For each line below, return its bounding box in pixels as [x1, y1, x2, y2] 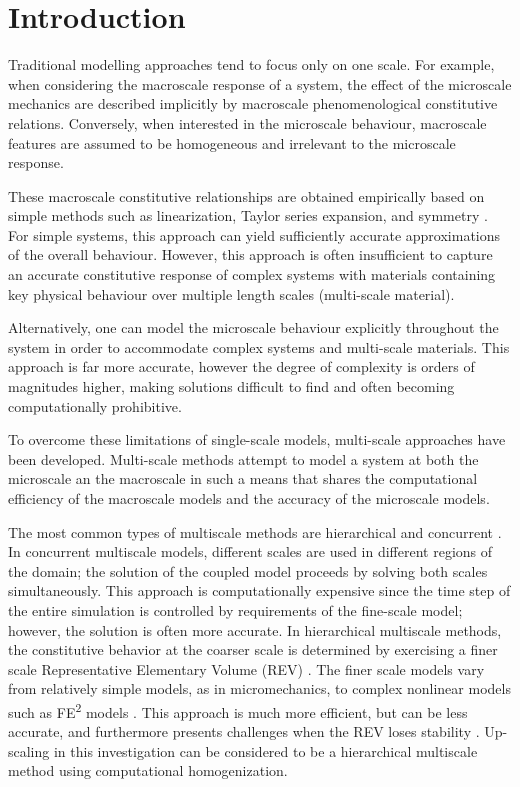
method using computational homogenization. [8, 760, 288, 781]
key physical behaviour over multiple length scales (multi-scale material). [8, 283, 455, 304]
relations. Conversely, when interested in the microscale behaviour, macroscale [8, 112, 487, 133]
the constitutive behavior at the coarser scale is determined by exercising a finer [8, 639, 498, 660]
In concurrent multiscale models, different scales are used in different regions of [8, 541, 493, 562]
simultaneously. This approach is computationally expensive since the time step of [8, 580, 511, 601]
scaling [8, 740, 50, 761]
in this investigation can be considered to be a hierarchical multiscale [53, 740, 478, 761]
